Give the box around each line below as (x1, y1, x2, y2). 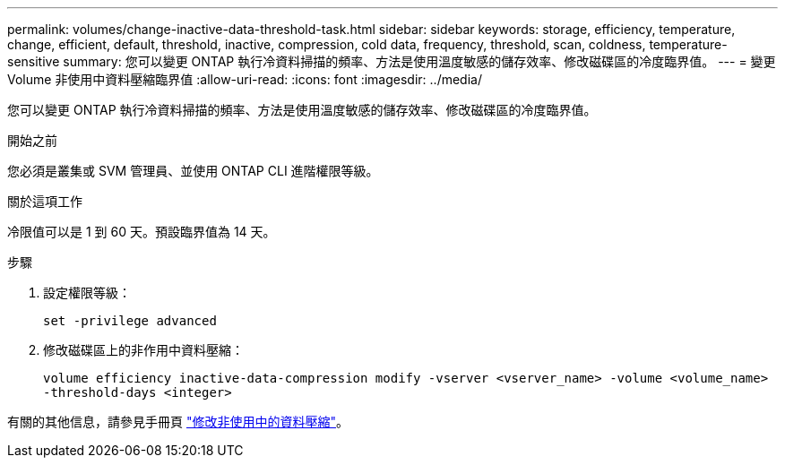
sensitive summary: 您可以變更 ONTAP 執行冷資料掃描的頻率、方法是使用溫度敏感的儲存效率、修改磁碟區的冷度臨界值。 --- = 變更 (7, 54, 776, 69)
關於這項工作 (7, 194, 82, 209)
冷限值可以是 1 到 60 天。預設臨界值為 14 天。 (7, 224, 276, 239)
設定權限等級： (43, 285, 131, 300)
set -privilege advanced (43, 314, 217, 328)
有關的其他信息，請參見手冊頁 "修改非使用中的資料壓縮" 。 (7, 414, 349, 429)
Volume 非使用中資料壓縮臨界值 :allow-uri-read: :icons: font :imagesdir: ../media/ (7, 72, 482, 87)
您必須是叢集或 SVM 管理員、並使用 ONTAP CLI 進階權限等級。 (7, 163, 379, 178)
